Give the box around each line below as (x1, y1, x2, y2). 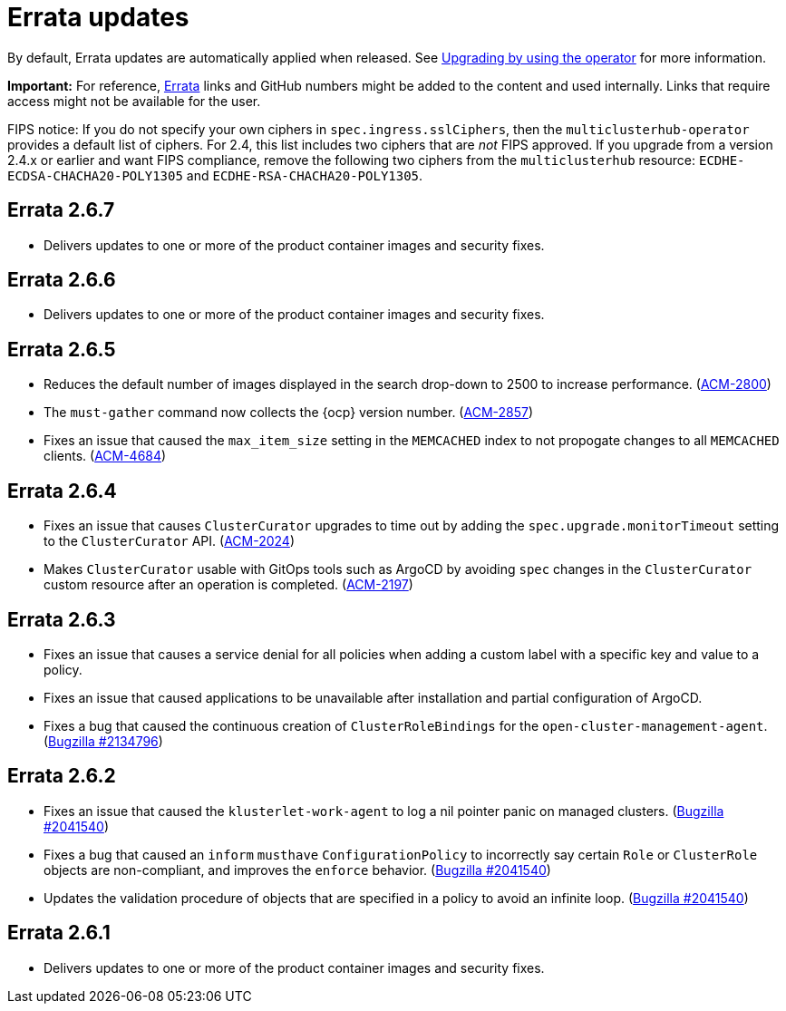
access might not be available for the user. (7, 92, 261, 109)
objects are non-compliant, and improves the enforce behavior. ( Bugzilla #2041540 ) (44, 861, 551, 878)
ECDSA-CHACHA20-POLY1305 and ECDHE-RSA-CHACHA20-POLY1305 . (7, 167, 423, 183)
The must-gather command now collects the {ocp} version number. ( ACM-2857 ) (44, 404, 534, 421)
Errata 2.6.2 (7, 764, 116, 788)
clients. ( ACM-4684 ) (44, 448, 167, 464)
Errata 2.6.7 (7, 199, 115, 222)
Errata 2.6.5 (7, 337, 116, 361)
